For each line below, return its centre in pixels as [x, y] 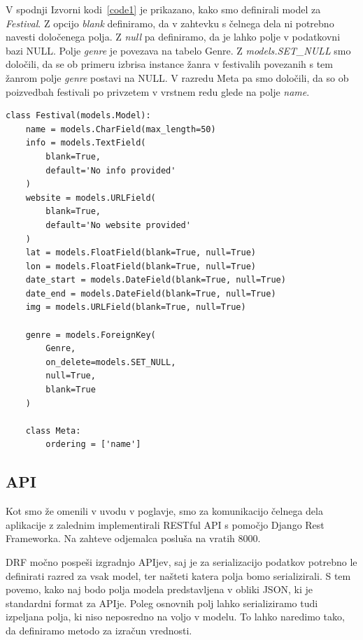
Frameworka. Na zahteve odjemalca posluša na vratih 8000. [133, 538]
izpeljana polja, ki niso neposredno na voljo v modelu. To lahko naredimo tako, [175, 617]
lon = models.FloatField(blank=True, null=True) [141, 266]
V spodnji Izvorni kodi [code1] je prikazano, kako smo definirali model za [163, 9]
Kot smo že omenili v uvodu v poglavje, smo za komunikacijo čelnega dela [164, 511]
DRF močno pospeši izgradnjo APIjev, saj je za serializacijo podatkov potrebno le [181, 561]
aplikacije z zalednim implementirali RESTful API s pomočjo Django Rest [165, 524]
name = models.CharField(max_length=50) [121, 129]
